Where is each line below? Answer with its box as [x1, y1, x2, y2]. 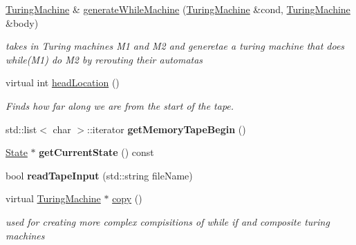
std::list [6, 121, 37, 136]
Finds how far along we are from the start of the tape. [6, 98, 234, 112]
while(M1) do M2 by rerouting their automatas [6, 52, 203, 66]
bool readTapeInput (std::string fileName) [6, 168, 193, 182]
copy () [112, 191, 142, 206]
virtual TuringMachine [6, 191, 101, 206]
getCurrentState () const [39, 145, 154, 159]
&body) [6, 15, 39, 30]
